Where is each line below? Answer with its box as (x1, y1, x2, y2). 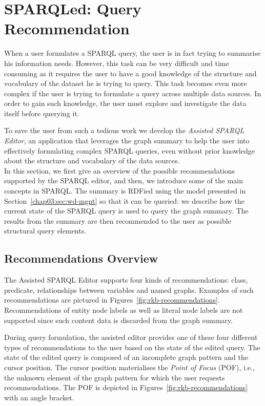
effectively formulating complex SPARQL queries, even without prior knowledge (4, 145, 255, 156)
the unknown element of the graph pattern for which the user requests (4, 372, 225, 382)
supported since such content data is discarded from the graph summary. (4, 314, 233, 325)
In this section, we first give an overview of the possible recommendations (4, 165, 235, 176)
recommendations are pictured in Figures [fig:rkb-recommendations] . (4, 294, 220, 305)
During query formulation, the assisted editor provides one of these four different (4, 332, 258, 343)
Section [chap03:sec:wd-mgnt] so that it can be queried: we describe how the (4, 195, 244, 206)
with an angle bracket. (4, 392, 74, 402)
